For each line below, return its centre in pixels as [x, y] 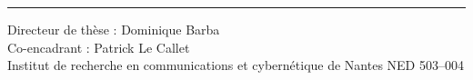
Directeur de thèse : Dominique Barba [114, 29]
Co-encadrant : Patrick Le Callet [99, 47]
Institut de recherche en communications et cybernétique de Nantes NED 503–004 [236, 65]
